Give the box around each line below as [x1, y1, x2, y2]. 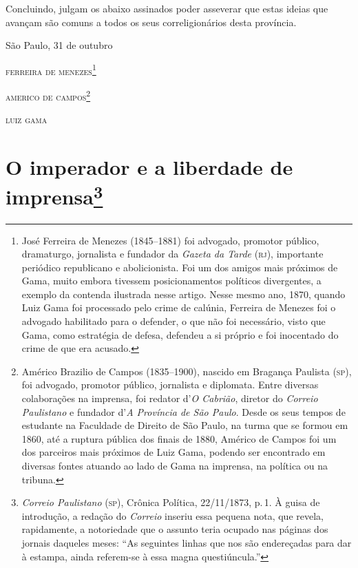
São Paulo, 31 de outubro [6, 38, 113, 52]
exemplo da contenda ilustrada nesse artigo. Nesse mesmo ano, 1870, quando [21, 286, 346, 301]
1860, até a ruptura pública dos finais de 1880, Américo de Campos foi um [21, 431, 337, 445]
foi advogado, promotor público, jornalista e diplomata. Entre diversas [21, 377, 319, 392]
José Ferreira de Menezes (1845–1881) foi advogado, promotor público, [21, 233, 319, 247]
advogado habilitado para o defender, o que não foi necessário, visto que [21, 314, 326, 328]
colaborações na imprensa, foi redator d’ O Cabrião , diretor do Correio [21, 391, 318, 406]
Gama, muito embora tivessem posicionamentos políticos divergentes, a [21, 273, 322, 288]
